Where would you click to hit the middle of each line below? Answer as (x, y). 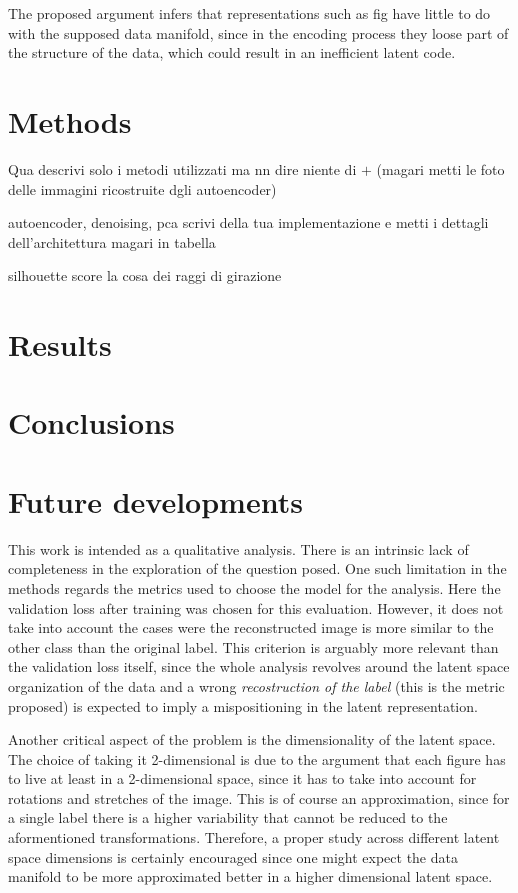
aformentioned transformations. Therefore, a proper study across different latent (254, 837)
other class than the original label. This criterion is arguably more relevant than (253, 646)
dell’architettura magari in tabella (112, 241)
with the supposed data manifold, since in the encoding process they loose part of (258, 32)
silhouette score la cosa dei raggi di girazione (145, 275)
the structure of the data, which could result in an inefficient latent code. (232, 52)
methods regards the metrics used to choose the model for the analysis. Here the (254, 587)
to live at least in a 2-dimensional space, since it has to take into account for (242, 778)
